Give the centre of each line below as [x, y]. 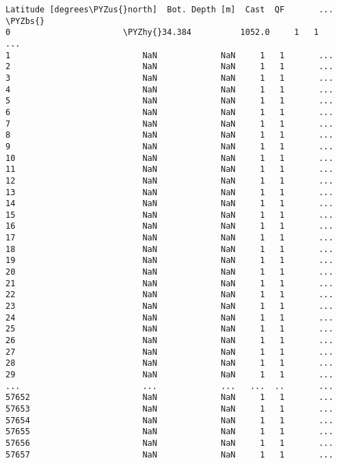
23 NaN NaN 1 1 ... [170, 306]
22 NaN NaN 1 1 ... [170, 295]
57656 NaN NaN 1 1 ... [170, 443]
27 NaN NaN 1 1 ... [170, 352]
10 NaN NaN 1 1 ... [170, 158]
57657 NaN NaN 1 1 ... [170, 454]
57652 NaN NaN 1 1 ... [170, 398]
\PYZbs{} [25, 21]
